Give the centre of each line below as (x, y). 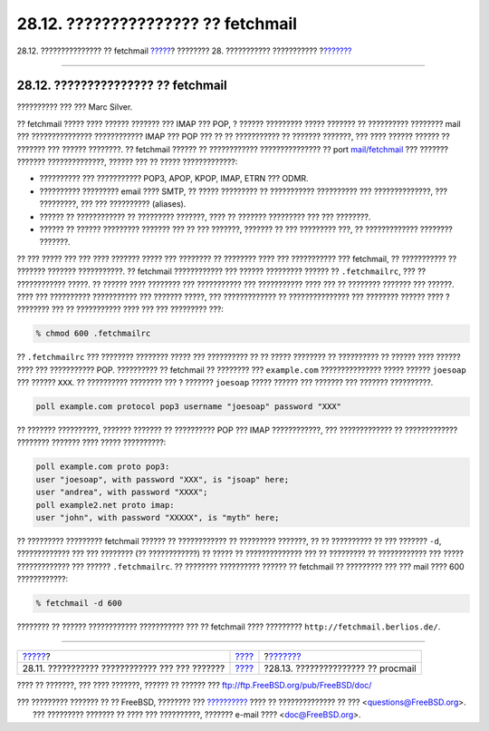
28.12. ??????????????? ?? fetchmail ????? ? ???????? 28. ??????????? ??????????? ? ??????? (184, 51)
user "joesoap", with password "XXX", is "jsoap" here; (163, 479)
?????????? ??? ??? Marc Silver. (75, 107)
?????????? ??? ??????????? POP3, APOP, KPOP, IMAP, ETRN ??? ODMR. (174, 179)
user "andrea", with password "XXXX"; (122, 492)
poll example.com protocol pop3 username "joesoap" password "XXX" (189, 407)
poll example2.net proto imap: (105, 505)
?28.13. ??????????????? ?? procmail (340, 668)
